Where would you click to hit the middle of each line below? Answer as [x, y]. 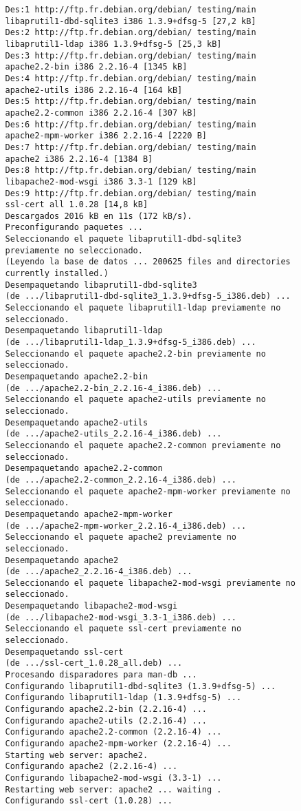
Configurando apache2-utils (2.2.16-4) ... [106, 720]
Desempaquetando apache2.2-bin [77, 377]
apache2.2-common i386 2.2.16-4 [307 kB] [101, 113]
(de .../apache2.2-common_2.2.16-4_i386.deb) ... [121, 480]
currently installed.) [57, 274]
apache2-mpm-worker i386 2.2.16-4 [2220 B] [106, 136]
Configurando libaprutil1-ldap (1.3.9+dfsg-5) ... [123, 698]
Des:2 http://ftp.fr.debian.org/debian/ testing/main [131, 33]
